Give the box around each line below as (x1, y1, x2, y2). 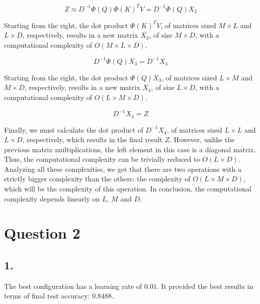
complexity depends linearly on (4, 193, 100, 204)
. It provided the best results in (156, 280, 253, 291)
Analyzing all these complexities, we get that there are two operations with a (4, 163, 242, 174)
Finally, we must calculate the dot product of (4, 124, 143, 135)
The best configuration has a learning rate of (4, 280, 142, 291)
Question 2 (4, 223, 80, 243)
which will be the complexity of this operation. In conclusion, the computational (4, 183, 251, 194)
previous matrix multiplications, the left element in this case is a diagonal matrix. (4, 144, 256, 154)
